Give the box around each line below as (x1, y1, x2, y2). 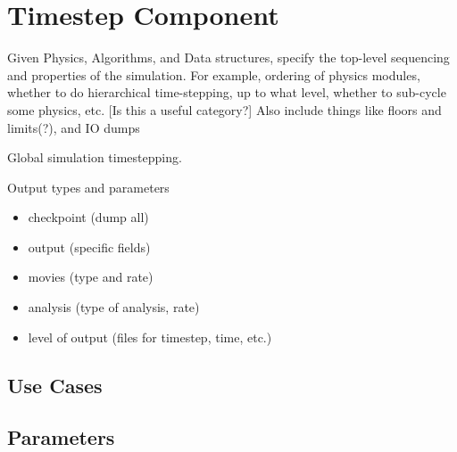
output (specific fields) (28, 237, 151, 256)
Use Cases (7, 371, 103, 399)
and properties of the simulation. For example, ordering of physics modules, (7, 65, 420, 84)
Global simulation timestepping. (7, 148, 182, 167)
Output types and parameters (7, 177, 170, 196)
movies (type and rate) (28, 267, 154, 286)
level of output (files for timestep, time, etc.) (28, 327, 272, 346)
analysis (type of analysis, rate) (28, 298, 200, 316)
